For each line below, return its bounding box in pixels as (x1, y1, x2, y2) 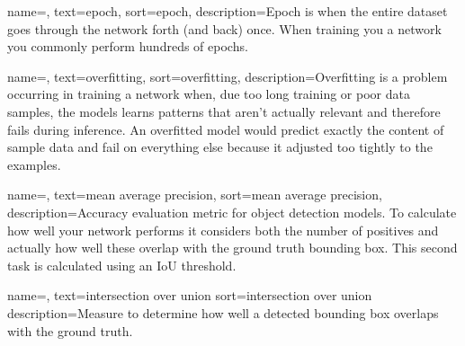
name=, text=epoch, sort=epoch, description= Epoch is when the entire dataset (7, 2, 448, 20)
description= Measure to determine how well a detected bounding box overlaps (7, 303, 439, 322)
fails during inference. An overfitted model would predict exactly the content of (7, 120, 444, 138)
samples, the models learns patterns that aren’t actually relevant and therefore (7, 102, 441, 120)
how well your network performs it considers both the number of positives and (7, 220, 439, 239)
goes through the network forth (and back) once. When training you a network (7, 19, 442, 38)
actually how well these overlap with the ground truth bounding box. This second (7, 238, 458, 257)
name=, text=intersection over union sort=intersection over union (7, 286, 372, 305)
